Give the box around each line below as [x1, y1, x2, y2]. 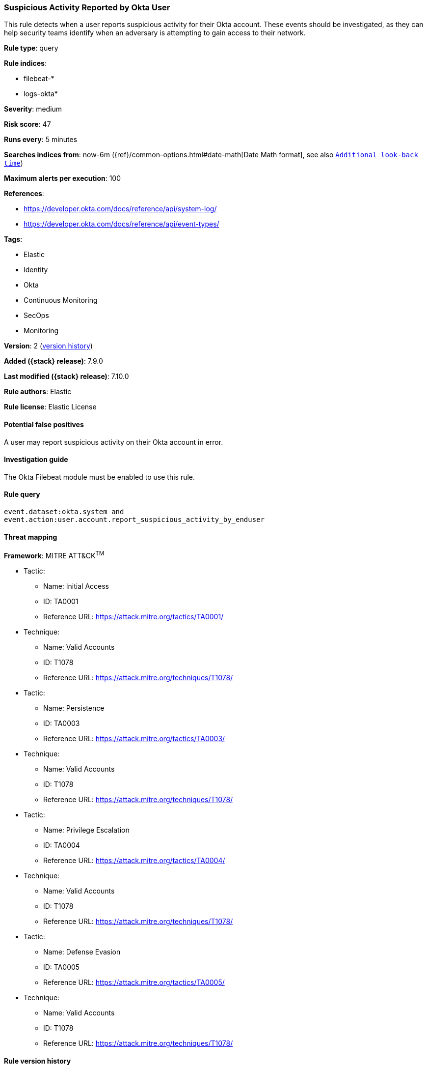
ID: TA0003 [43, 719, 80, 727]
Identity [24, 265, 48, 274]
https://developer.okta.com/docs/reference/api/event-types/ [24, 220, 219, 229]
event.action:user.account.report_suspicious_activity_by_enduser [4, 516, 265, 524]
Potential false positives [4, 420, 84, 429]
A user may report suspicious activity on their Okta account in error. [4, 437, 223, 446]
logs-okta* [24, 89, 58, 98]
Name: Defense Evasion [43, 947, 121, 956]
